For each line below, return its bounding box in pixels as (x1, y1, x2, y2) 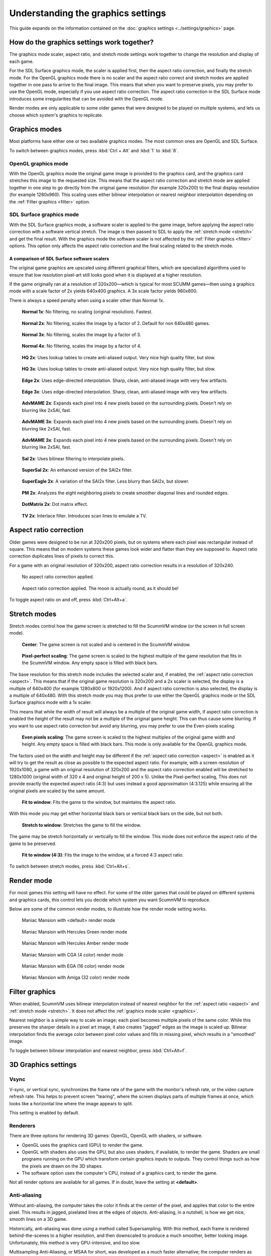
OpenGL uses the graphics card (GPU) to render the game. (22, 1142, 144, 1148)
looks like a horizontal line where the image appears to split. (9, 1100, 133, 1106)
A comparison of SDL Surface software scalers (9, 255, 109, 261)
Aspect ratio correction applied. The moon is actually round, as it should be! (22, 585, 179, 591)
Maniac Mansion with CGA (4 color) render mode (22, 952, 124, 958)
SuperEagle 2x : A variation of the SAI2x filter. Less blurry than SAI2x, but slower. (22, 478, 189, 484)
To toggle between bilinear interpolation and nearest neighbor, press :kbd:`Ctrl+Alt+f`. (9, 1048, 187, 1054)
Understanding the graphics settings (9, 8, 166, 19)
